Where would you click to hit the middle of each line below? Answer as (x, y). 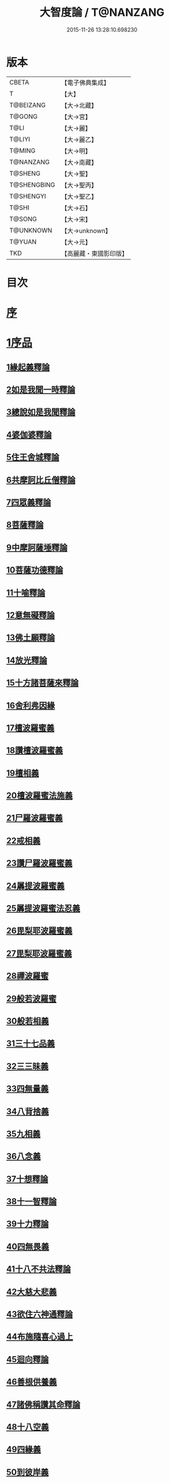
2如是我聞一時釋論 (41, 390)
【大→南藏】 (79, 162)
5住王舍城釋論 (33, 457)
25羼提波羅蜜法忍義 (43, 909)
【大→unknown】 (86, 230)
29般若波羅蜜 (31, 998)
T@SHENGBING (32, 185)
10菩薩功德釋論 (35, 570)
